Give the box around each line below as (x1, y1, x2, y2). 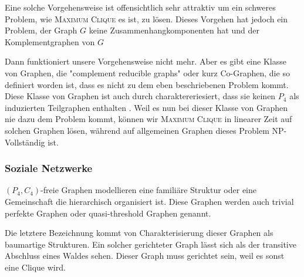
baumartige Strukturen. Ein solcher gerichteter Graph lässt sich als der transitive (5, 238, 296, 250)
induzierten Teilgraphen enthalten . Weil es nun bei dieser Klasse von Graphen (5, 101, 288, 113)
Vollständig (5, 136, 45, 148)
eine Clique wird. (5, 261, 66, 273)
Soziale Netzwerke (5, 161, 93, 175)
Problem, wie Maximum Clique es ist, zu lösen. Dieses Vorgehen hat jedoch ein (5, 12, 288, 25)
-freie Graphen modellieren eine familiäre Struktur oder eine (40, 184, 256, 196)
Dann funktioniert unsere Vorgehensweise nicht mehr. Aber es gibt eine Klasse (5, 55, 286, 67)
